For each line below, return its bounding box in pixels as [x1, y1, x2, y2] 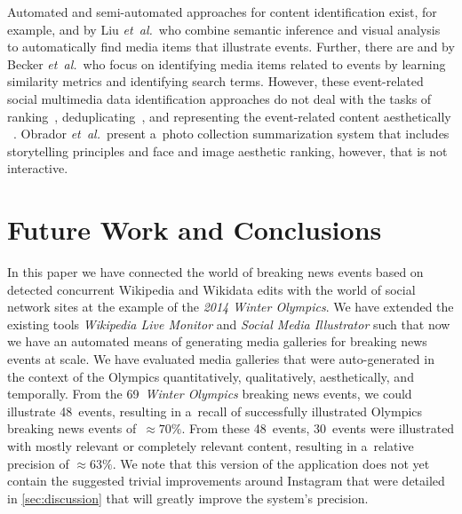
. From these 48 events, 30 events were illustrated [181, 419, 455, 438]
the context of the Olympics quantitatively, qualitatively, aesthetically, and [7, 367, 414, 385]
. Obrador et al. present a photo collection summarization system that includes [13, 124, 450, 143]
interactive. [7, 159, 68, 178]
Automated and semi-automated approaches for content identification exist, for [7, 3, 437, 20]
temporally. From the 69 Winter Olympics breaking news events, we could [7, 384, 412, 403]
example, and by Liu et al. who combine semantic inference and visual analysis [7, 20, 441, 38]
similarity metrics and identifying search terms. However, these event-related [7, 72, 424, 91]
